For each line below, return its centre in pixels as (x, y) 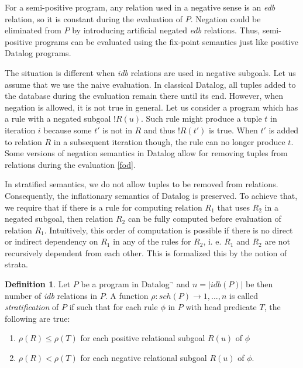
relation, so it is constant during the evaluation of (94, 18)
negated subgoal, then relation (59, 219)
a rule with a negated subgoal (58, 118)
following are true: (37, 318)
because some (68, 130)
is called (244, 295)
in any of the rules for (152, 241)
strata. (16, 264)
